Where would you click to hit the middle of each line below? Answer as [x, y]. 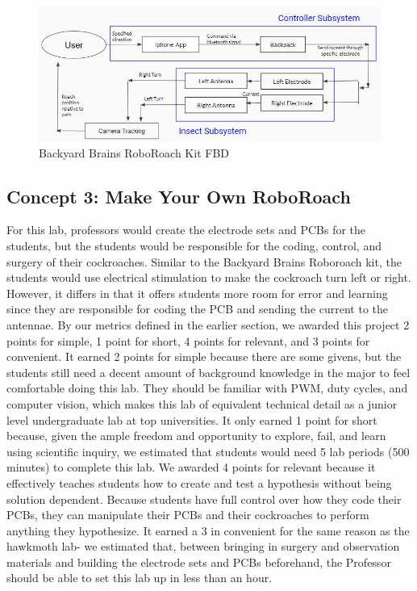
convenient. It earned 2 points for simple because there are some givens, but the [204, 356]
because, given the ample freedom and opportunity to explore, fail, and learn [196, 436]
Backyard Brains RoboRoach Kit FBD [134, 152]
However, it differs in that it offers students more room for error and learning [197, 293]
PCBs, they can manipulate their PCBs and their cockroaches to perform [188, 515]
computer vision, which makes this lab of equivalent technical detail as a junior [202, 403]
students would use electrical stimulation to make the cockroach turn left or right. [209, 277]
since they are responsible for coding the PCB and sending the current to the [198, 309]
